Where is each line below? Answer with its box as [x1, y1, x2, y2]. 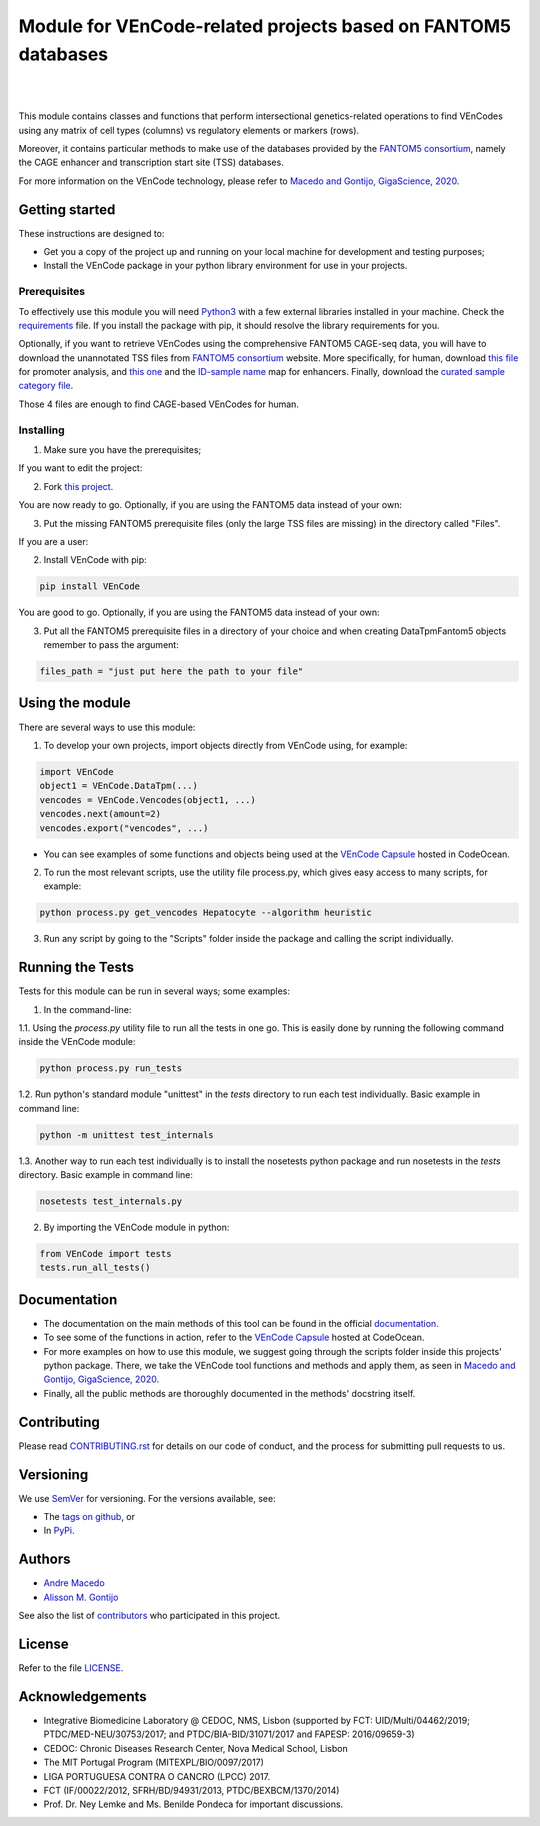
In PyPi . [43, 1525, 75, 1537]
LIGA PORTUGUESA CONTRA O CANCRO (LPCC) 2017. [43, 1770, 270, 1782]
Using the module [18, 695, 131, 712]
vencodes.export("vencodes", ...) [39, 822, 209, 834]
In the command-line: [43, 1003, 132, 1015]
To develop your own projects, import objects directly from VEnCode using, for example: [43, 739, 408, 751]
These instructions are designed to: [18, 227, 165, 239]
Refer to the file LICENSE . [18, 1662, 124, 1674]
